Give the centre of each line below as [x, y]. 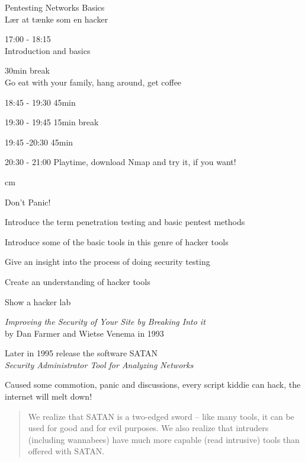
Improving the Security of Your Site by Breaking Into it [105, 322]
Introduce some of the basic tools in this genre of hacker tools [117, 241]
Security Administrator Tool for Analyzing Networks [99, 364]
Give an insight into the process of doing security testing [107, 262]
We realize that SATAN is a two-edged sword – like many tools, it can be [161, 416]
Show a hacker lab [38, 301]
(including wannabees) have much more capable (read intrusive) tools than [164, 439]
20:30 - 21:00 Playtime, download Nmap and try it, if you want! [121, 162]
